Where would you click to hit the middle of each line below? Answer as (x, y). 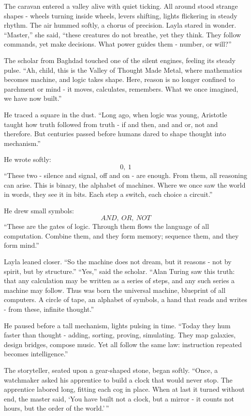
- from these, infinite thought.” (49, 309)
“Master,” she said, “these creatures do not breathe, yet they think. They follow (123, 34)
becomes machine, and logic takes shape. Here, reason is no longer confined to (119, 79)
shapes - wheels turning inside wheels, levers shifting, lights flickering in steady (121, 15)
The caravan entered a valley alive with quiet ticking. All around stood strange (121, 6)
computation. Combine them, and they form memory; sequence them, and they (121, 235)
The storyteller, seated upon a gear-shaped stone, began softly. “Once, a (111, 370)
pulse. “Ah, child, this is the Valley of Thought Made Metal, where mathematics (123, 70)
